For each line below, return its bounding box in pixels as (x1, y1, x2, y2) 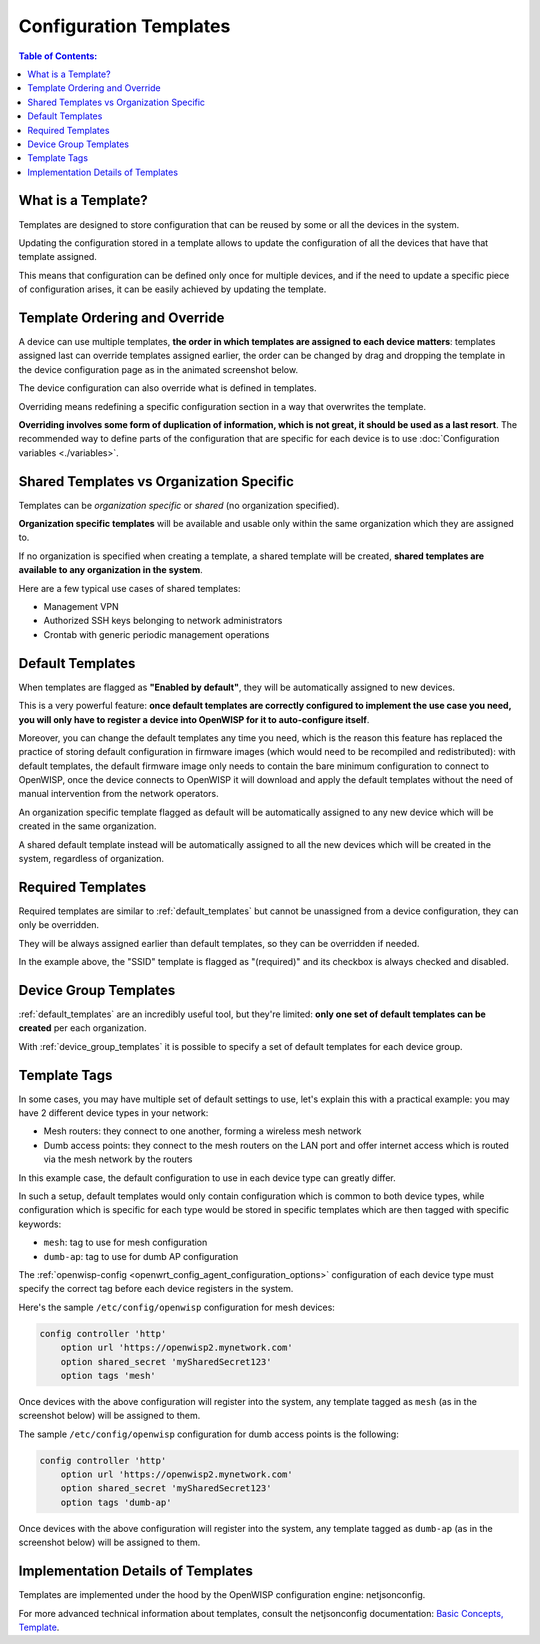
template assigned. (18, 251, 97, 263)
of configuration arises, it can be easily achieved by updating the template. (18, 283, 327, 295)
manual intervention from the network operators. (18, 788, 219, 800)
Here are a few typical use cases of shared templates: (18, 582, 241, 594)
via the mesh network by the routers (43, 1153, 194, 1165)
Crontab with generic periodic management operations (43, 628, 270, 640)
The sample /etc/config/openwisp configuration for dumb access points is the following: (18, 1428, 399, 1440)
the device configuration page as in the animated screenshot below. (18, 363, 299, 375)
